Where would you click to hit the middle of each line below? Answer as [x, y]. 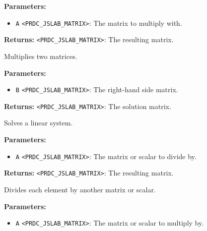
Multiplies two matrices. [41, 56]
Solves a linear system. [38, 123]
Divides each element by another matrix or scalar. [80, 189]
